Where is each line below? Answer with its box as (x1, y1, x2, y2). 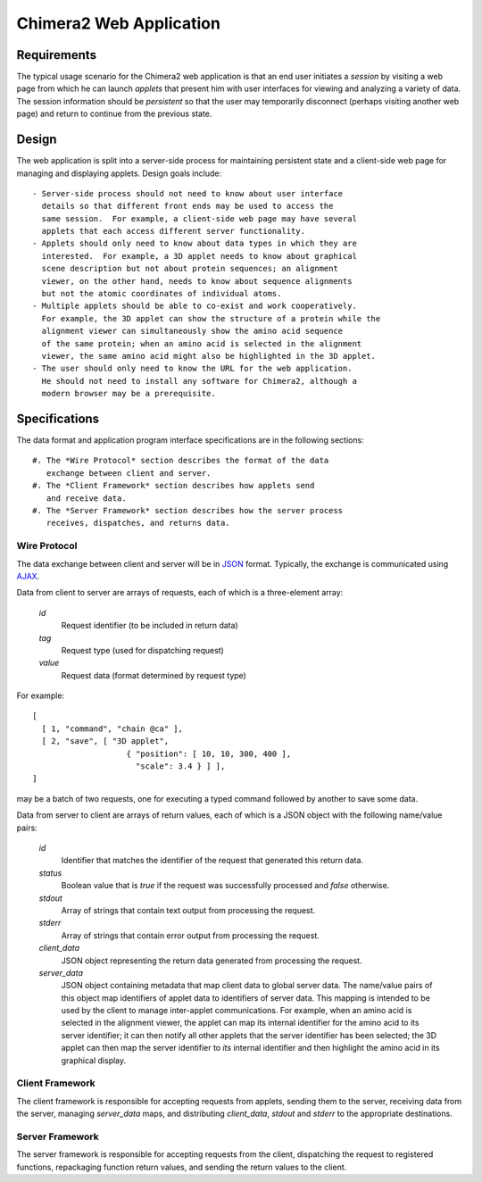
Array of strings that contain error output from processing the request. (61, 929, 320, 941)
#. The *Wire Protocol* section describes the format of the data (32, 455, 329, 466)
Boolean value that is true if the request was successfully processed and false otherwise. (61, 880, 390, 891)
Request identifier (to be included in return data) (61, 620, 238, 631)
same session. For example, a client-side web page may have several (41, 213, 357, 223)
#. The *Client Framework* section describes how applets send (32, 480, 315, 491)
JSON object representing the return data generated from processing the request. (61, 955, 362, 966)
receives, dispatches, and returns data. (46, 518, 231, 529)
